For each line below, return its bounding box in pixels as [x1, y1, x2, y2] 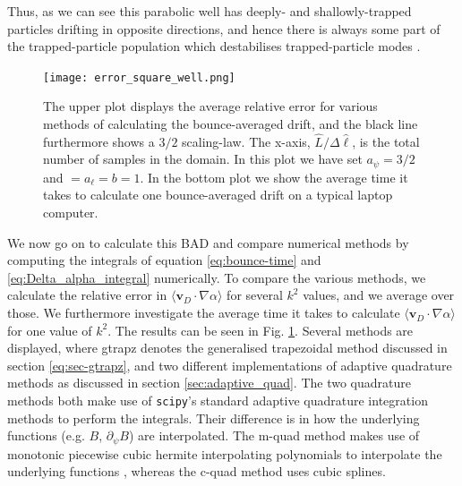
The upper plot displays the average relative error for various [43, 97, 378, 115]
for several [227, 286, 283, 304]
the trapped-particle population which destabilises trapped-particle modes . [7, 37, 421, 55]
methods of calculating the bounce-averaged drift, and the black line [43, 115, 418, 133]
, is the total [352, 132, 420, 150]
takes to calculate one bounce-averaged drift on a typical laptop [43, 185, 393, 204]
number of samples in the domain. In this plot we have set [43, 149, 363, 168]
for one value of [7, 320, 92, 339]
